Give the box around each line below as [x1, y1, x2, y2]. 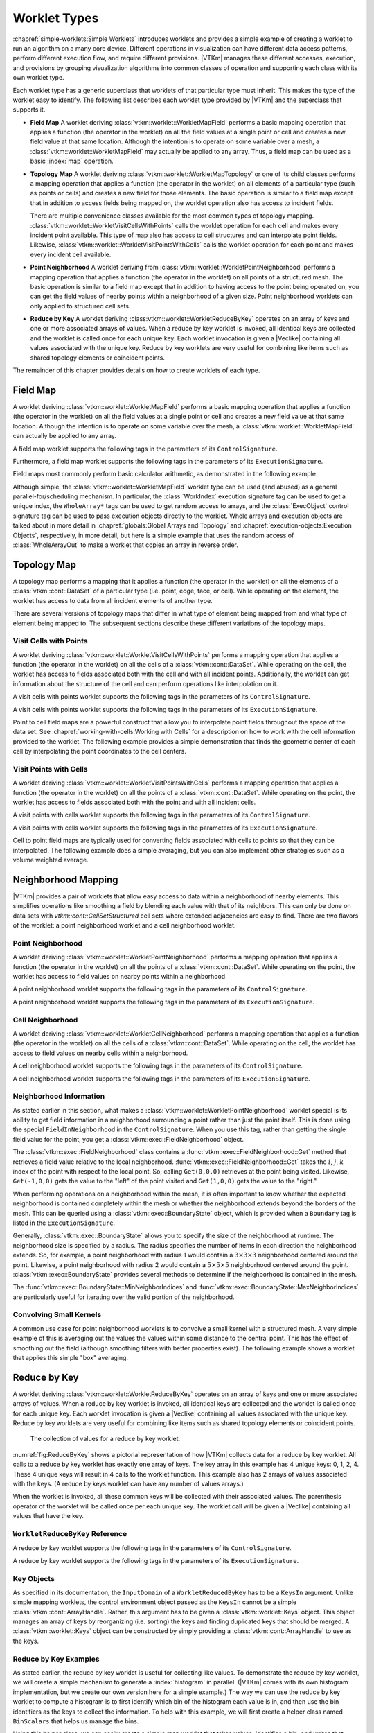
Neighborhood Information [12, 1092, 105, 1101]
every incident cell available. [30, 250, 112, 259]
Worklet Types [12, 10, 99, 26]
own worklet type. [12, 73, 65, 82]
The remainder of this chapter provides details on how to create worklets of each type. [12, 366, 260, 374]
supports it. [12, 105, 46, 114]
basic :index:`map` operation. [30, 157, 114, 166]
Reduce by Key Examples [12, 1654, 100, 1664]
